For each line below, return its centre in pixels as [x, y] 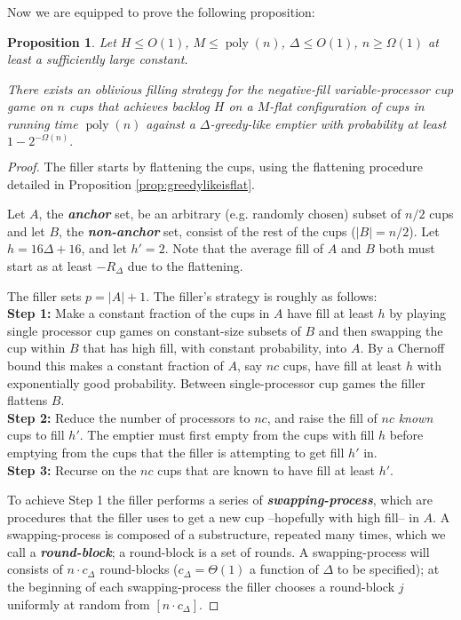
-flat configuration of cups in [347, 106]
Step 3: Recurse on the [72, 469]
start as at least [50, 265]
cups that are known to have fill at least [266, 469]
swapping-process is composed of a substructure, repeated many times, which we [227, 534]
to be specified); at [388, 569]
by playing [418, 313]
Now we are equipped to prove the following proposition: [161, 12]
